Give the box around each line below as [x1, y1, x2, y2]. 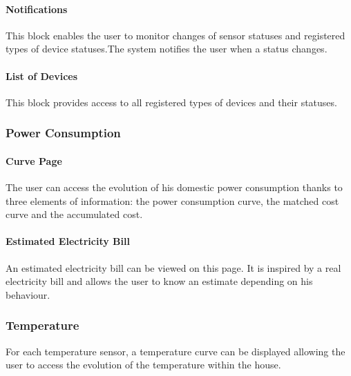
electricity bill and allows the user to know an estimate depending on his [6, 274, 313, 288]
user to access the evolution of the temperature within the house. [6, 357, 281, 372]
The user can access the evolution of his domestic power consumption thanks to [6, 180, 343, 195]
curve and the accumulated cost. [6, 207, 143, 221]
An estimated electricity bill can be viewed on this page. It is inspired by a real [6, 260, 341, 275]
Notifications [6, 1, 68, 16]
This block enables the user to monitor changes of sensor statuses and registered [6, 28, 345, 42]
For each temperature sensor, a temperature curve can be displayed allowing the [6, 344, 345, 358]
